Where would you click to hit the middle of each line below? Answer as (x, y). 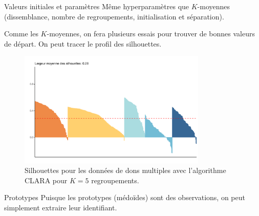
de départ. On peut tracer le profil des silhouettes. (83, 43)
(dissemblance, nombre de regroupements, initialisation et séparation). (114, 16)
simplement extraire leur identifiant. (61, 208)
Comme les (21, 34)
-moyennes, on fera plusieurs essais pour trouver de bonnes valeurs (151, 34)
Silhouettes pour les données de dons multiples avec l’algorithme (125, 170)
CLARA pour (46, 180)
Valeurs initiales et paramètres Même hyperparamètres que (97, 6)
